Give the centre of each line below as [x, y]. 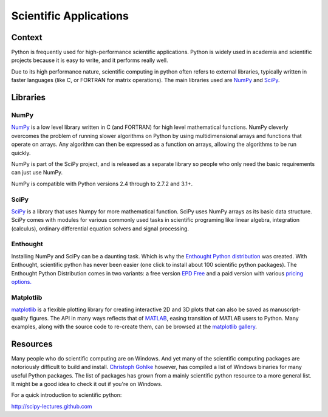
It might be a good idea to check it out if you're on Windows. [87, 384]
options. [22, 281]
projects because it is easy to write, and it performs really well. [90, 60]
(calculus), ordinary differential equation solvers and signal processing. [100, 229]
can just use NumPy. [37, 173]
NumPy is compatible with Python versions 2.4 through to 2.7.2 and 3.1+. [102, 184]
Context [27, 37]
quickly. [21, 153]
